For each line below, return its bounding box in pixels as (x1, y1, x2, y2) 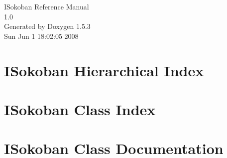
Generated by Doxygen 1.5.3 (4, 21, 91, 31)
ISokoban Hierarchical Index (4, 60, 204, 80)
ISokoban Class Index (4, 99, 156, 119)
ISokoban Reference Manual (4, 1, 89, 11)
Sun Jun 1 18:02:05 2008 (4, 30, 79, 41)
